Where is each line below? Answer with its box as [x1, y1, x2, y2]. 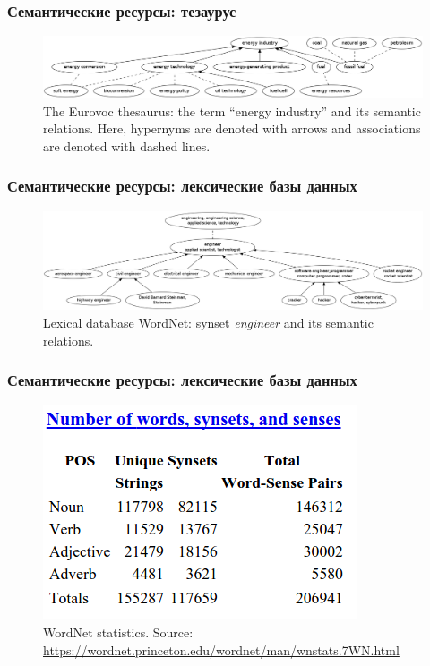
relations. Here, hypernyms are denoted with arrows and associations [43, 119, 421, 138]
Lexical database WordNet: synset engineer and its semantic [43, 312, 374, 331]
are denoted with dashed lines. [43, 136, 211, 155]
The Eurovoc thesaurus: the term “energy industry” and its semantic [43, 101, 421, 120]
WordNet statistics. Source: [43, 622, 193, 641]
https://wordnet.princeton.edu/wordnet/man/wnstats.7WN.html [43, 640, 400, 659]
